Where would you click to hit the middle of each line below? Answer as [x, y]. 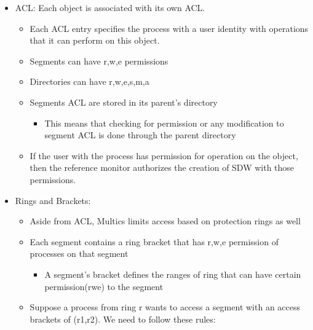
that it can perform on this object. [95, 40]
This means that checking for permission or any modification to [164, 123]
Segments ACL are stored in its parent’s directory [124, 102]
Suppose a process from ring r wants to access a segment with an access [165, 307]
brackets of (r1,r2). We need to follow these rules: [123, 319]
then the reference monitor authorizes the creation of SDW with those [162, 167]
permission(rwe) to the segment [104, 286]
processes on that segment [79, 253]
